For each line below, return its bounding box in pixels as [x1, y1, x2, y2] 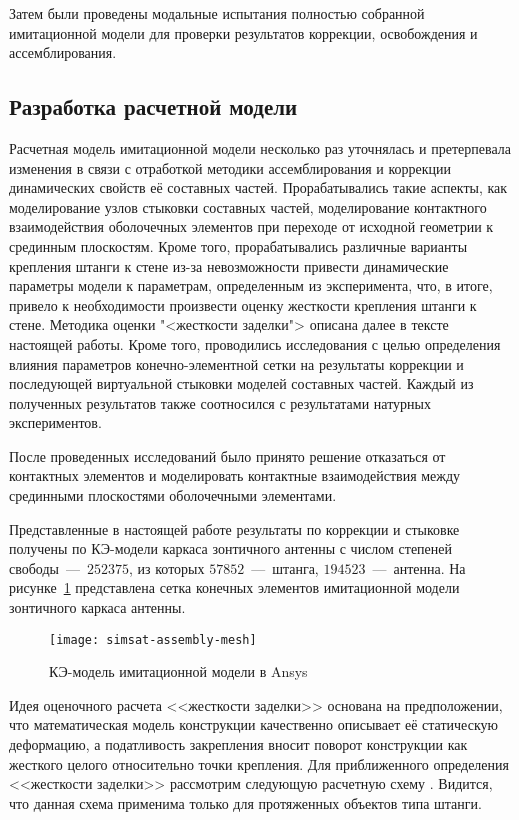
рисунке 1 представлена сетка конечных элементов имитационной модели [9, 577, 460, 598]
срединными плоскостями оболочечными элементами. [9, 485, 337, 506]
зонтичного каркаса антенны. [9, 597, 186, 618]
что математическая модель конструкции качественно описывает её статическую [9, 714, 498, 735]
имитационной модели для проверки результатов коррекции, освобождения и [9, 22, 478, 43]
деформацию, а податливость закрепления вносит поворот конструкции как [9, 734, 468, 755]
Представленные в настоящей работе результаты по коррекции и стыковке [9, 518, 460, 539]
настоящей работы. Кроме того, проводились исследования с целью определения [9, 333, 501, 354]
